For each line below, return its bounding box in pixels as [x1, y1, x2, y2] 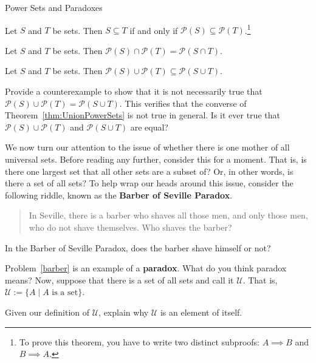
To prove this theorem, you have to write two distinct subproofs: [19, 335, 259, 348]
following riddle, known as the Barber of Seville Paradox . [5, 188, 233, 201]
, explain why [98, 305, 149, 318]
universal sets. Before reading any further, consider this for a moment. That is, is [5, 153, 307, 165]
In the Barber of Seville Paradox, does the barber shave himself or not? [5, 241, 271, 254]
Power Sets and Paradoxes [5, 1, 103, 13]
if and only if [129, 24, 178, 36]
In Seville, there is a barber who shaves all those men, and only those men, [29, 209, 308, 222]
